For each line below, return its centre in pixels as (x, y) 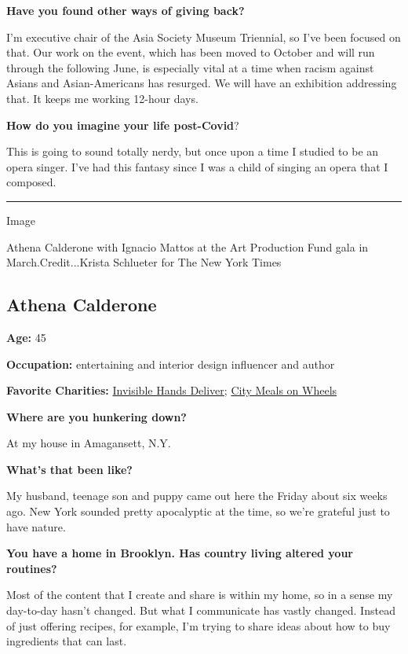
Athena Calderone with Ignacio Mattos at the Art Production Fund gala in (188, 246)
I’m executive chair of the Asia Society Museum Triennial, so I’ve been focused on (204, 37)
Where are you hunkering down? (97, 416)
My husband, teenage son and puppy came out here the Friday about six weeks (197, 496)
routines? (32, 568)
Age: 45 (26, 337)
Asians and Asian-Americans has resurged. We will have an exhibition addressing (202, 83)
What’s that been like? (69, 469)
